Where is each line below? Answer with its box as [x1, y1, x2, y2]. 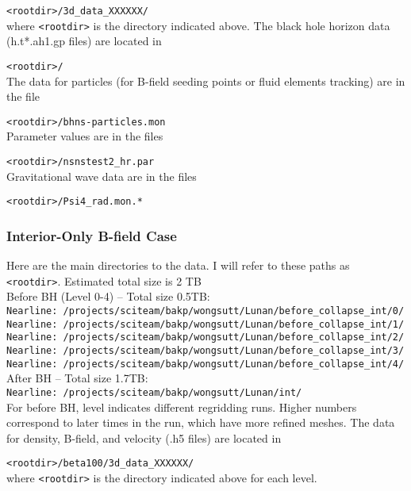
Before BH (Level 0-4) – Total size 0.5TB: [6, 288, 210, 305]
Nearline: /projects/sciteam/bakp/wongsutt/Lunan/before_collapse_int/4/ [6, 358, 405, 370]
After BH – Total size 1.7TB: [6, 370, 148, 386]
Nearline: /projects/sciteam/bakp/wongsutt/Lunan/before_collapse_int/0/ [6, 305, 405, 316]
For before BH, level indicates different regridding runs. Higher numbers [6, 398, 357, 415]
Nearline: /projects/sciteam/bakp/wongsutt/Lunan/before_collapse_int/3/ [6, 344, 405, 356]
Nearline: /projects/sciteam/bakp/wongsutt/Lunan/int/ [6, 386, 302, 398]
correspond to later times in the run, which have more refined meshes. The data [6, 414, 395, 431]
